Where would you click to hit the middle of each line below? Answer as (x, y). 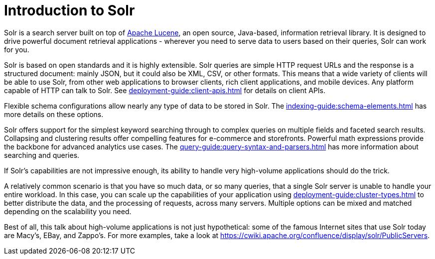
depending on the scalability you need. (68, 211)
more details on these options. (54, 114)
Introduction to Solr (70, 10)
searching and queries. (42, 155)
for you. (17, 49)
